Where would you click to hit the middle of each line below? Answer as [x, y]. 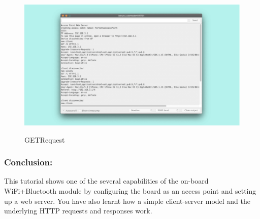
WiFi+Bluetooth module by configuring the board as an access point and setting [130, 191]
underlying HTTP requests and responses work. [78, 211]
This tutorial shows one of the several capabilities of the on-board [106, 181]
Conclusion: [28, 162]
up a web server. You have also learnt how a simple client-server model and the [127, 201]
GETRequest [45, 139]
